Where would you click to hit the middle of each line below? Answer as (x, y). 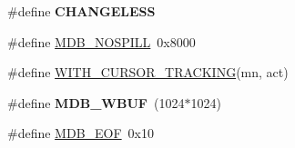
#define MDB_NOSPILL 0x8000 (102, 41)
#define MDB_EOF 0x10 (81, 133)
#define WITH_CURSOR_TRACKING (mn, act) (148, 72)
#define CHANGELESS (81, 11)
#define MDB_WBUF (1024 (96, 102)
